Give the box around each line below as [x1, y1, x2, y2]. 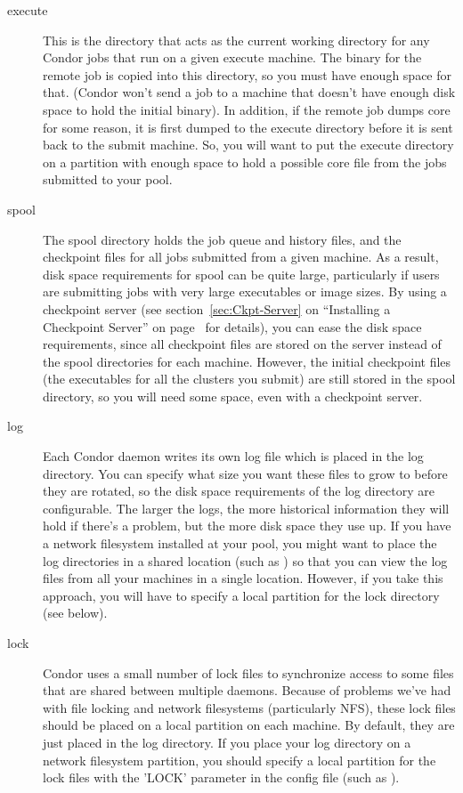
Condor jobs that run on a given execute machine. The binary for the [43, 48, 422, 67]
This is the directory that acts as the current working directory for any [43, 30, 430, 49]
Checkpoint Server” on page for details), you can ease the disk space [43, 317, 422, 336]
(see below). [43, 603, 108, 622]
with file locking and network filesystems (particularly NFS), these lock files [43, 698, 456, 716]
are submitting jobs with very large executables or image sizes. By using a [43, 282, 447, 301]
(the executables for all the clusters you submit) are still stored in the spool [43, 369, 456, 388]
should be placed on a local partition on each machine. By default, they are [43, 716, 455, 734]
